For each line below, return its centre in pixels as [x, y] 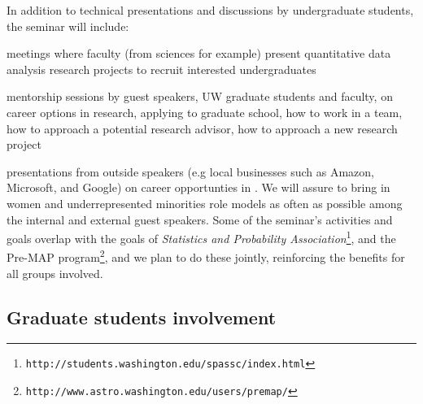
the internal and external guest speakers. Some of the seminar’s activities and [200, 219]
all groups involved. [55, 273]
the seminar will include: [68, 26]
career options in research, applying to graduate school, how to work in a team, [205, 112]
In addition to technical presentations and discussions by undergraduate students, [210, 10]
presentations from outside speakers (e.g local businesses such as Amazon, [191, 171]
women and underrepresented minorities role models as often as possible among [205, 203]
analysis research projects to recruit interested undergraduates [161, 69]
